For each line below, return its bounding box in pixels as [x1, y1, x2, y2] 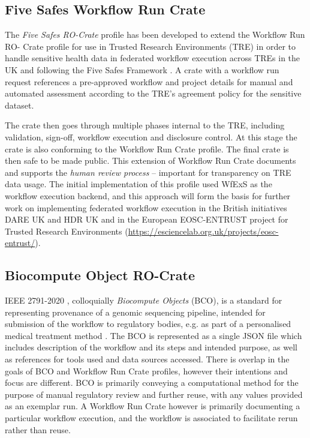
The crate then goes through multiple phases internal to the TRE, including [5, 119, 285, 131]
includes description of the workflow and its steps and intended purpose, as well [5, 341, 297, 353]
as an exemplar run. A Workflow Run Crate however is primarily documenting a [5, 400, 300, 412]
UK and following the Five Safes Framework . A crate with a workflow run [5, 63, 279, 76]
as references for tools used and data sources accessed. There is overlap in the [5, 353, 290, 365]
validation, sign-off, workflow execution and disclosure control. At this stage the [5, 130, 297, 143]
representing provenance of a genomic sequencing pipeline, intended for [5, 305, 266, 318]
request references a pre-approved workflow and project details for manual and [5, 75, 293, 88]
